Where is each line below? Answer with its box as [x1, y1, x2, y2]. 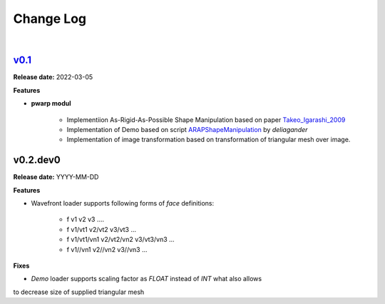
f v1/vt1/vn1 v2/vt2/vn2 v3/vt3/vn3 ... [66, 235, 175, 244]
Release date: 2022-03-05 [13, 73, 93, 81]
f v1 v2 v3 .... [66, 215, 105, 224]
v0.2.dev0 [13, 154, 61, 166]
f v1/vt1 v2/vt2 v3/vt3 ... [66, 225, 137, 233]
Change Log [13, 11, 87, 26]
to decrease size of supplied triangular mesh [13, 288, 145, 296]
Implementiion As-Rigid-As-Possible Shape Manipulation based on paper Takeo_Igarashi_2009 [66, 115, 346, 124]
